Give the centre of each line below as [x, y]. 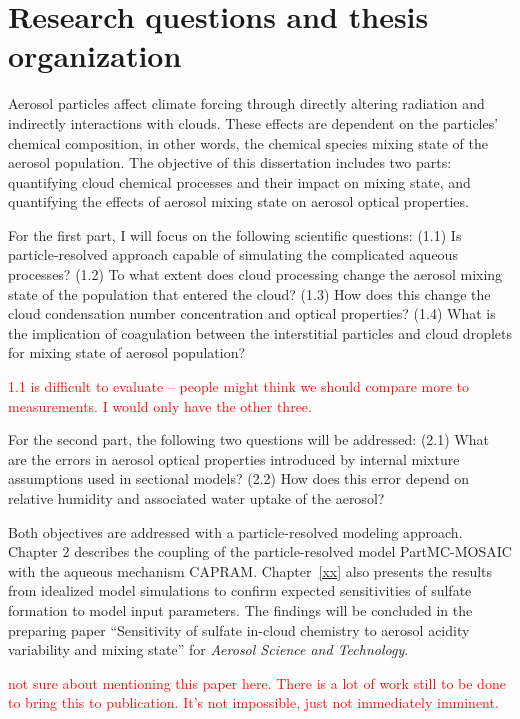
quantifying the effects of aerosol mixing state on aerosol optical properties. [238, 201]
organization [95, 55]
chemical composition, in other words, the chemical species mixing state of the [248, 142]
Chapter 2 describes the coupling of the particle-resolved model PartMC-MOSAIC [260, 551]
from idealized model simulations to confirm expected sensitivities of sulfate [240, 590]
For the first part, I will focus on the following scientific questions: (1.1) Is [235, 234]
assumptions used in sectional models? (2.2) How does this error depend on [239, 478]
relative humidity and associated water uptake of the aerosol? [196, 498]
